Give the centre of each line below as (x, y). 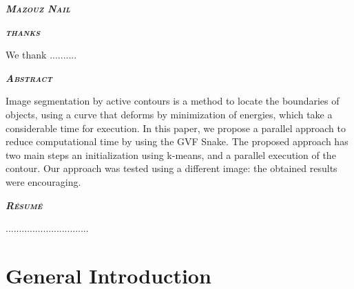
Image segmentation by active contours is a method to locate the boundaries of (173, 101)
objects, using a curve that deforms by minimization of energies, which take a (169, 114)
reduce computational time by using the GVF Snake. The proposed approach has (177, 141)
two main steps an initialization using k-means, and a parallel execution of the (171, 154)
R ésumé (24, 205)
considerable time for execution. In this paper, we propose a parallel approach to (176, 128)
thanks (23, 31)
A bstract (29, 77)
